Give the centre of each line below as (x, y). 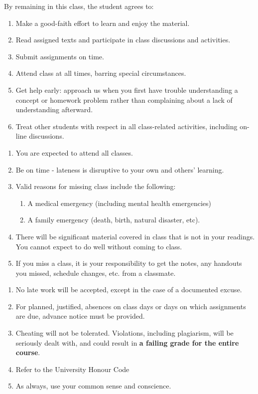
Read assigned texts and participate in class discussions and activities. (123, 40)
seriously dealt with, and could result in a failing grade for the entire (127, 342)
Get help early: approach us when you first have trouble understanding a (127, 90)
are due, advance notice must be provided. (80, 316)
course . (28, 352)
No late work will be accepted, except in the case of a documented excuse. (129, 290)
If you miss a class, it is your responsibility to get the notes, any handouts (129, 263)
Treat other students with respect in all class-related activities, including (127, 126)
